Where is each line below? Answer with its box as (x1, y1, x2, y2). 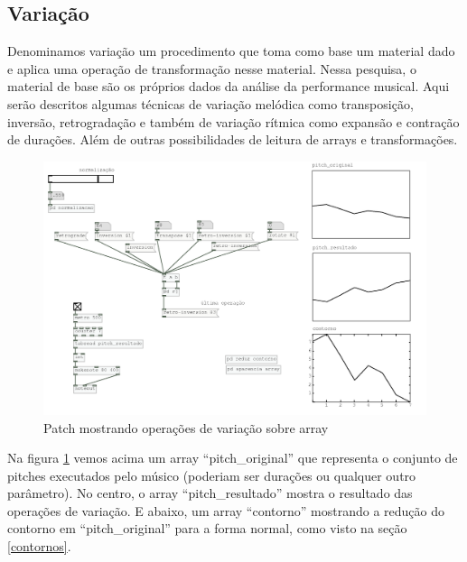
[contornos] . (7, 537, 71, 556)
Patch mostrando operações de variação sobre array (43, 418, 329, 437)
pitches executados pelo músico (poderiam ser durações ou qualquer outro (7, 465, 416, 484)
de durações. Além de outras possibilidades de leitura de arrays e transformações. (7, 130, 458, 149)
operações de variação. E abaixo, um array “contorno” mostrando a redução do (7, 501, 445, 520)
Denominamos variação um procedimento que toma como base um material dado (7, 41, 455, 60)
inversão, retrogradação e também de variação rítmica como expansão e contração (7, 112, 460, 131)
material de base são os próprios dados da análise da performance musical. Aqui (7, 77, 450, 96)
